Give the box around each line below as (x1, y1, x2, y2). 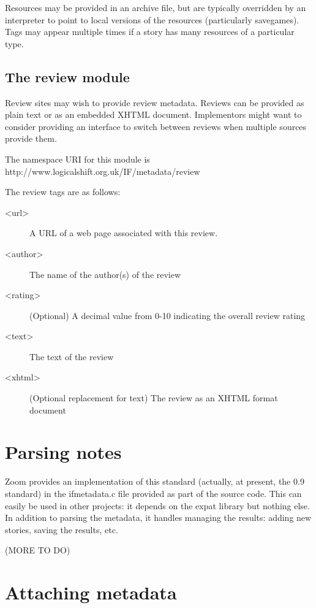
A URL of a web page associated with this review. (29, 226, 218, 239)
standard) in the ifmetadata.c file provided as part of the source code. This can (5, 487, 302, 499)
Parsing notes (5, 439, 122, 464)
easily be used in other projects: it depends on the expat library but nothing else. (5, 499, 310, 512)
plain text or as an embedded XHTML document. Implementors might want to (5, 108, 302, 121)
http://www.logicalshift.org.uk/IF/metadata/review (5, 164, 200, 177)
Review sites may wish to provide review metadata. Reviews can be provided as (5, 96, 304, 109)
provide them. (5, 132, 57, 145)
